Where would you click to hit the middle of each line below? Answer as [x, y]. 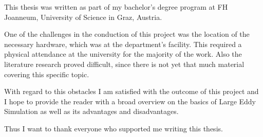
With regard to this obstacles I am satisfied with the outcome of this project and [131, 91]
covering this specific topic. [47, 74]
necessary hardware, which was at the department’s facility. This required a [123, 44]
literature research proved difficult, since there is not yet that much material [124, 64]
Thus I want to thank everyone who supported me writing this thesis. [114, 128]
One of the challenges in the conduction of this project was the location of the [127, 34]
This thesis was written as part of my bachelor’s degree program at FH [116, 7]
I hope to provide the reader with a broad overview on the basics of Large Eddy [130, 101]
